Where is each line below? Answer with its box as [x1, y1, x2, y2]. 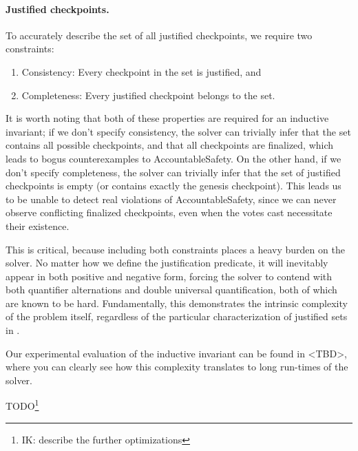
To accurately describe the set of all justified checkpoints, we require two [6, 28, 313, 42]
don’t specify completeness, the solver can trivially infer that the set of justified [6, 165, 341, 179]
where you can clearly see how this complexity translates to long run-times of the [6, 359, 348, 374]
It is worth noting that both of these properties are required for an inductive [6, 111, 329, 125]
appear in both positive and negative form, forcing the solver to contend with [6, 269, 333, 283]
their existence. [6, 218, 70, 233]
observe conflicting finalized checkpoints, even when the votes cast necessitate [6, 205, 333, 220]
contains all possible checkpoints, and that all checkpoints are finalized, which [6, 138, 334, 152]
